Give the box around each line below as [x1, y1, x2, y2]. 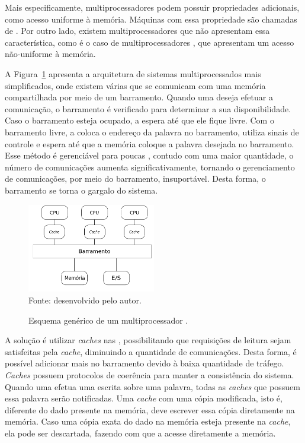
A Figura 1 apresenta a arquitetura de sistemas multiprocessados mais [5, 67, 261, 80]
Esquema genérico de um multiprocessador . [28, 314, 188, 326]
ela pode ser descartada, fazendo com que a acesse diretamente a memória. [5, 426, 276, 439]
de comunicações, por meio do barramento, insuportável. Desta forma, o [5, 172, 266, 185]
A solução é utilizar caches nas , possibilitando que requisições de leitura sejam [5, 334, 291, 346]
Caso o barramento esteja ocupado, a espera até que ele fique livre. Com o [5, 114, 274, 126]
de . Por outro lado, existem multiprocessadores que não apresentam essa [5, 24, 270, 37]
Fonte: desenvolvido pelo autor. [28, 293, 142, 306]
